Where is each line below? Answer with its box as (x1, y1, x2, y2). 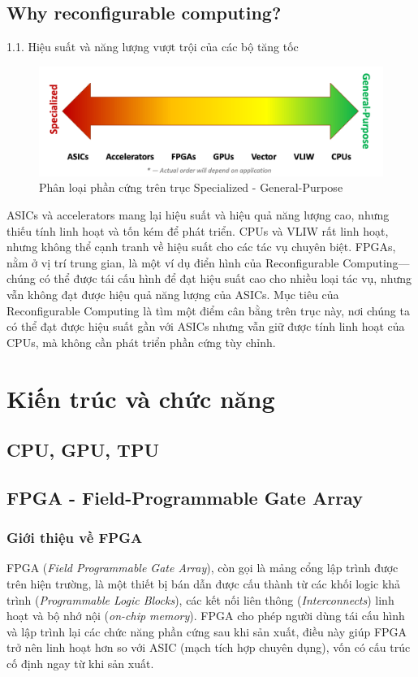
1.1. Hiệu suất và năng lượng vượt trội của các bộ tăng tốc (6, 38, 299, 55)
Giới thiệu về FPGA (6, 527, 143, 548)
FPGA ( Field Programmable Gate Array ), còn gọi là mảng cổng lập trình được (6, 559, 399, 576)
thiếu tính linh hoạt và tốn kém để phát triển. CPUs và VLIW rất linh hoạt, (6, 222, 389, 239)
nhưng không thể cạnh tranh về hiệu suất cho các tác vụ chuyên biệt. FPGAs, (6, 238, 396, 255)
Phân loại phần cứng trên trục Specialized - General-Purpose (39, 179, 343, 196)
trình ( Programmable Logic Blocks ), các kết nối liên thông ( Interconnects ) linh (6, 591, 394, 608)
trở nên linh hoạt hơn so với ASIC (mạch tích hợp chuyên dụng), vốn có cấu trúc (6, 639, 411, 656)
